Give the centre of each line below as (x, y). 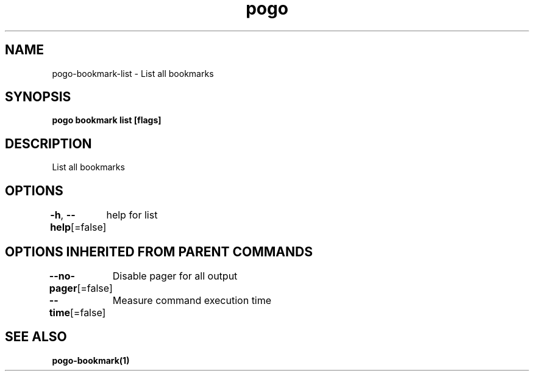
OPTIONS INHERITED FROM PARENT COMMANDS (159, 251)
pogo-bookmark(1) (91, 360)
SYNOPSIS (38, 97)
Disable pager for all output (175, 276)
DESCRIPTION (48, 143)
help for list (132, 215)
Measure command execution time (192, 300)
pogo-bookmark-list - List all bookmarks (133, 73)
